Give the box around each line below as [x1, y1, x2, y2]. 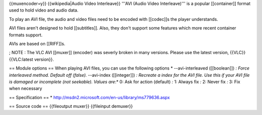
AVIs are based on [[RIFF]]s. [9, 41, 65, 46]
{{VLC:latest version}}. [9, 56, 54, 62]
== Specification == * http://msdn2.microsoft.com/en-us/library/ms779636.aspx [9, 94, 170, 100]
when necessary [9, 86, 42, 91]
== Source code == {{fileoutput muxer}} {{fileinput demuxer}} [9, 103, 133, 109]
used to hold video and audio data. [9, 7, 79, 13]
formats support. [9, 32, 43, 38]
